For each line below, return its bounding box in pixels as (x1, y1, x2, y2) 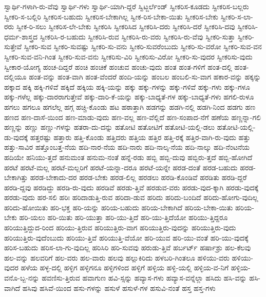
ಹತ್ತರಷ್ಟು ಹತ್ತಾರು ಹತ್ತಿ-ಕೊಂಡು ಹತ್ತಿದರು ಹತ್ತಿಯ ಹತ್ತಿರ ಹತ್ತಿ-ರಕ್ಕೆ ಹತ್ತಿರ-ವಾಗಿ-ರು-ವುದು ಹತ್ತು (30, 131, 251, 142)
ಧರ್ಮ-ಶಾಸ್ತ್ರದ (4, 31, 37, 42)
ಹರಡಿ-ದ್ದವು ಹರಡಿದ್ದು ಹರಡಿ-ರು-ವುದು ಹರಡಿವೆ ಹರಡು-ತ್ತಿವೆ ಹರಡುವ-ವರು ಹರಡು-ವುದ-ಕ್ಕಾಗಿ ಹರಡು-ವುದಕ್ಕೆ (4, 182, 259, 192)
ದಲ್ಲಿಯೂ (4, 71, 27, 82)
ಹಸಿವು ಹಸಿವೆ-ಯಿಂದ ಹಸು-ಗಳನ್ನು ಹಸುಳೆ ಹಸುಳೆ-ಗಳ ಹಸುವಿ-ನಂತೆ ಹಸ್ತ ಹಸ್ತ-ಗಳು (22, 282, 216, 293)
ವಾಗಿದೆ (4, 282, 21, 293)
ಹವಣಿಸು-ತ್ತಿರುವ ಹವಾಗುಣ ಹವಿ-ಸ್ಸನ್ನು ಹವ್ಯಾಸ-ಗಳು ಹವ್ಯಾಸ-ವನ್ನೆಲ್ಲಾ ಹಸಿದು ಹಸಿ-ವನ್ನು (42, 272, 247, 283)
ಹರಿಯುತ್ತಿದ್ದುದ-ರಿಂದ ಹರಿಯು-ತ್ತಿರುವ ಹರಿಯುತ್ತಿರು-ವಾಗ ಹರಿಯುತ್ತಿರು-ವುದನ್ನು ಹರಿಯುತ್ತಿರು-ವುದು (4, 222, 236, 233)
